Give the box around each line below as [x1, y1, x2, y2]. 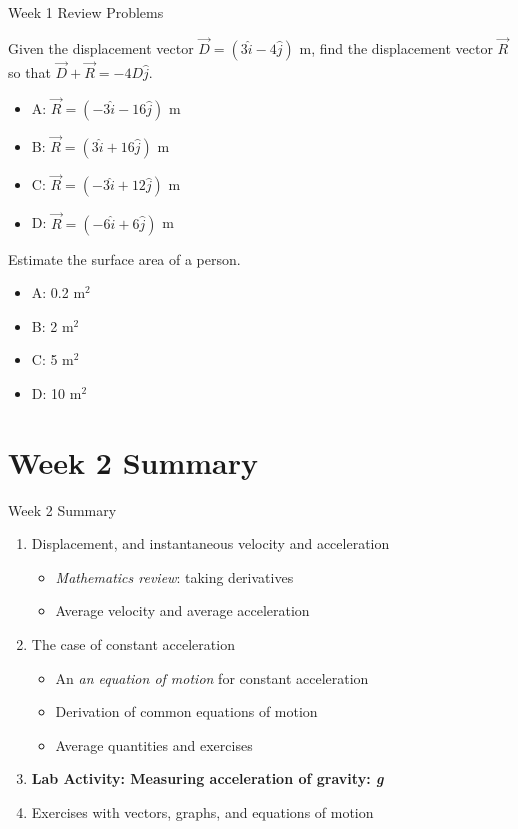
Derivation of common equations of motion [55, 701, 318, 722]
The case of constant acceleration [31, 633, 235, 654]
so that [8, 62, 51, 83]
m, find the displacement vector [299, 37, 493, 58]
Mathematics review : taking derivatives [55, 566, 294, 587]
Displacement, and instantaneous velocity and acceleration [31, 533, 390, 554]
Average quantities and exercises [55, 734, 253, 755]
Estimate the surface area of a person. [8, 248, 241, 269]
